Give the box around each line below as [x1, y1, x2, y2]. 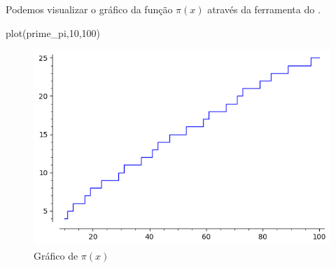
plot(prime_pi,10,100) [6, 25, 101, 40]
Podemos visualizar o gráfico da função [6, 2, 173, 16]
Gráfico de [34, 248, 78, 262]
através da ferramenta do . [207, 2, 321, 16]
